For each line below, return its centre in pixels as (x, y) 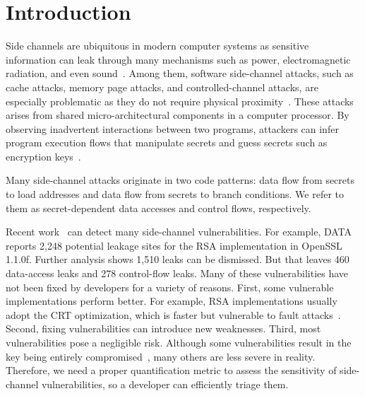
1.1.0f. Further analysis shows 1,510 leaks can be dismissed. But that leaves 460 (178, 259)
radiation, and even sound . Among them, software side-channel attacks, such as (180, 73)
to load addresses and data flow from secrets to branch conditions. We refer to (175, 194)
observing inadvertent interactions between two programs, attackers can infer (172, 128)
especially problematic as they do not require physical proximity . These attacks (180, 101)
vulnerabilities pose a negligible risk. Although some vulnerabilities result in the (179, 342)
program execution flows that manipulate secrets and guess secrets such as (167, 142)
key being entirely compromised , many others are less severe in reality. (161, 356)
